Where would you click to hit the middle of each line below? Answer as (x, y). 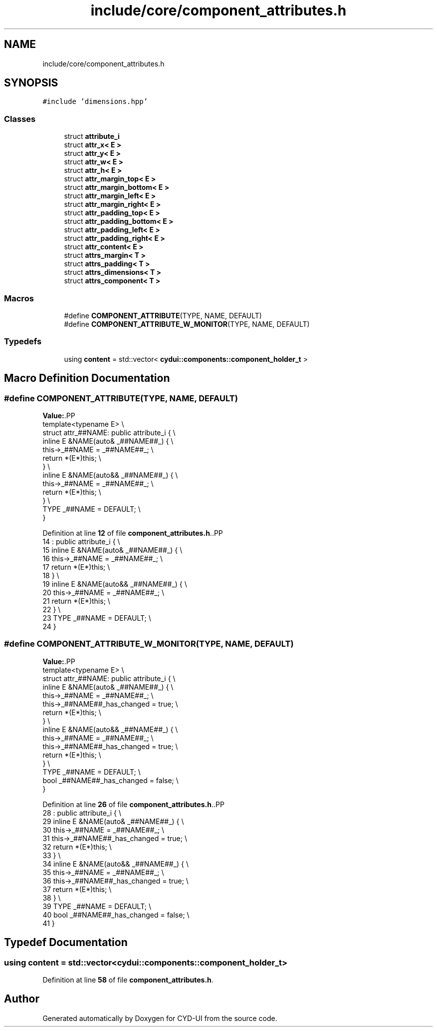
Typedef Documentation (66, 943)
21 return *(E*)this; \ (76, 601)
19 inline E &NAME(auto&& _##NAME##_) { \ (115, 584)
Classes (20, 119)
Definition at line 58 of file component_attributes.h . (128, 980)
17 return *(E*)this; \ (76, 567)
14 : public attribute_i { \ (81, 541)
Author (22, 999)
